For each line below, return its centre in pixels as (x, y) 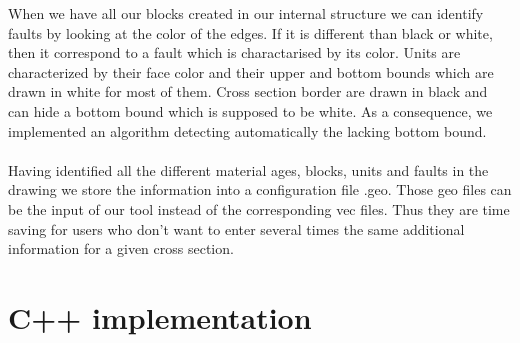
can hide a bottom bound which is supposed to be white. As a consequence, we (250, 110)
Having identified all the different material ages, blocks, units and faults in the (248, 169)
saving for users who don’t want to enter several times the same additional (236, 228)
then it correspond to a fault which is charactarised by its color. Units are (234, 52)
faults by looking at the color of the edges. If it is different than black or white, (250, 32)
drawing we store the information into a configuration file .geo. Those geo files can (260, 189)
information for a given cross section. (121, 248)
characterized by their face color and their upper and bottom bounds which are (251, 71)
